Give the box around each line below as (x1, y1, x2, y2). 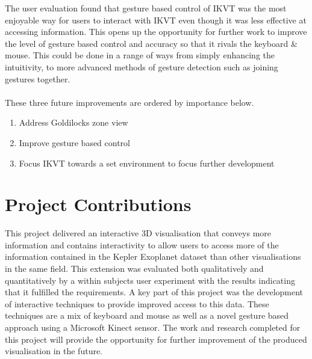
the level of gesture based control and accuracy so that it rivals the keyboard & (5, 37, 298, 49)
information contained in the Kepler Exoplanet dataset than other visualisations (5, 250, 301, 263)
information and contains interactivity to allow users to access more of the (5, 238, 279, 251)
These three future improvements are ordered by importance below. (5, 96, 254, 108)
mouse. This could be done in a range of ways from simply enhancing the (5, 49, 275, 61)
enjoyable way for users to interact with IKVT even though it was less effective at (5, 13, 307, 26)
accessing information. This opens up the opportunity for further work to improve (5, 25, 307, 38)
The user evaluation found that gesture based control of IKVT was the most (5, 2, 287, 14)
